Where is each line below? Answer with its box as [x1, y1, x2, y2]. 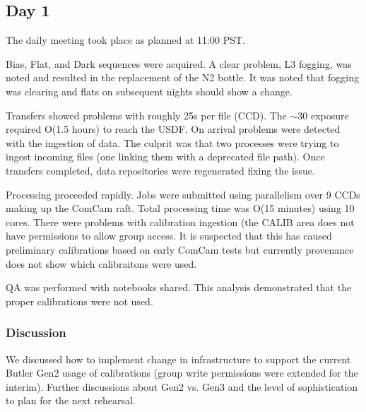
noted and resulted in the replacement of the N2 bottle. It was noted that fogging [6, 70, 359, 85]
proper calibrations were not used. [6, 293, 153, 308]
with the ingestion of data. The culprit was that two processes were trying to [6, 135, 339, 150]
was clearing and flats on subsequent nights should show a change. [6, 83, 293, 98]
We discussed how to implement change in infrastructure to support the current [6, 351, 351, 366]
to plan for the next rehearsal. [6, 393, 136, 408]
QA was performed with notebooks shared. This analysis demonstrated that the [6, 280, 352, 295]
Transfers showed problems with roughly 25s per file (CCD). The [6, 107, 287, 122]
